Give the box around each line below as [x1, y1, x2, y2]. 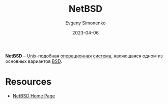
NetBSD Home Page [12, 92, 55, 99]
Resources [5, 76, 52, 88]
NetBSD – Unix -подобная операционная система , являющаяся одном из [5, 53, 163, 59]
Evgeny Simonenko [65, 20, 106, 26]
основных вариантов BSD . [5, 58, 62, 64]
